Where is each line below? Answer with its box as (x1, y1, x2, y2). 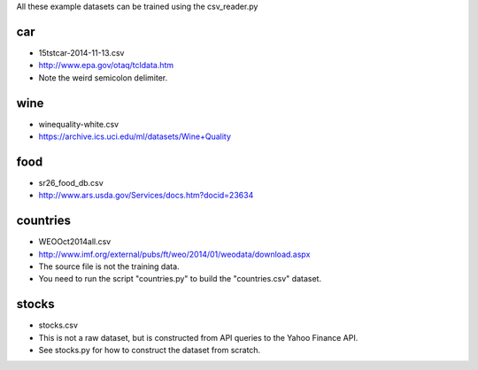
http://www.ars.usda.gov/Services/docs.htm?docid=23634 (38, 190, 254, 201)
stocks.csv (38, 320, 79, 331)
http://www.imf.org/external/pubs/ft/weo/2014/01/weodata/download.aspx (38, 249, 311, 259)
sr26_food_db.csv (38, 177, 104, 188)
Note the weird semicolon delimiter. (38, 72, 168, 83)
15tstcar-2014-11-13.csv (38, 47, 125, 58)
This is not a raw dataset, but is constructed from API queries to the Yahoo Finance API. (38, 332, 358, 343)
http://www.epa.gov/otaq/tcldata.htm (38, 60, 174, 71)
